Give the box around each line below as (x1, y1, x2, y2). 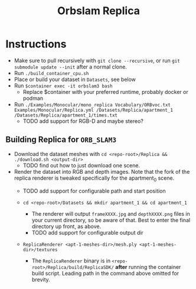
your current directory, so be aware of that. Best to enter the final (31, 216, 191, 223)
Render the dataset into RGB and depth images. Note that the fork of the (14, 168, 190, 175)
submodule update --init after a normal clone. (14, 63, 128, 70)
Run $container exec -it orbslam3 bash (14, 82, 113, 89)
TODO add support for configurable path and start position (22, 187, 166, 194)
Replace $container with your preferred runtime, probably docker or (22, 88, 188, 95)
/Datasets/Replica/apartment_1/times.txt (14, 112, 117, 118)
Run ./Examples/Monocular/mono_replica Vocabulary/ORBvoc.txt (14, 100, 171, 108)
